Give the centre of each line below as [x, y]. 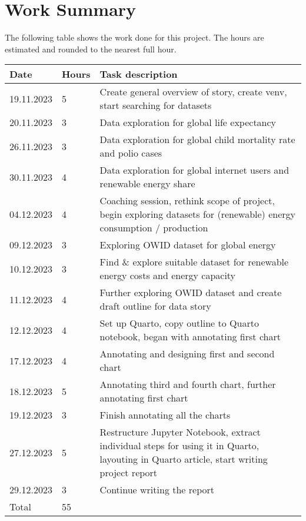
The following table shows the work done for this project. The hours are [134, 37]
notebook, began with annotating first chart [190, 337]
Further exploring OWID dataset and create [191, 293]
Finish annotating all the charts [165, 415]
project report [129, 473]
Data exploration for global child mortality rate [197, 140]
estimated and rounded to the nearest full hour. [91, 49]
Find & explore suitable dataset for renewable [194, 262]
